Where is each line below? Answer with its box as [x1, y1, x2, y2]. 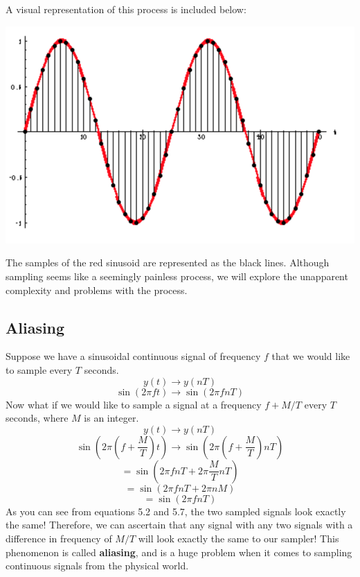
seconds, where [6, 411, 69, 425]
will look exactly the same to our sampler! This [138, 531, 339, 545]
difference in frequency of [6, 531, 112, 545]
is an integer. [84, 411, 139, 425]
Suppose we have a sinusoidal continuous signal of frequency [6, 349, 261, 363]
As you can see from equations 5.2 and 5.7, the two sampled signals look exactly [6, 503, 346, 518]
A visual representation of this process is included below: [6, 2, 246, 16]
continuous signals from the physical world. [6, 558, 189, 573]
